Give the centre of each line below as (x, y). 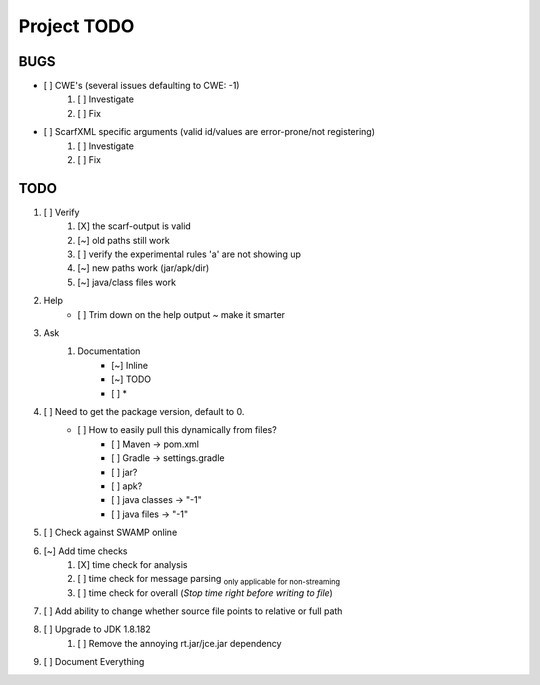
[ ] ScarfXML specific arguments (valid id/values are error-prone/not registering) (209, 132)
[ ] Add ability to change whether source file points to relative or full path (193, 611)
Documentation (109, 351)
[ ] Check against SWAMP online (110, 532)
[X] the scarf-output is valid (134, 226)
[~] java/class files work (127, 282)
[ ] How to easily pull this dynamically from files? (177, 430)
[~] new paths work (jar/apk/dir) (143, 268)
